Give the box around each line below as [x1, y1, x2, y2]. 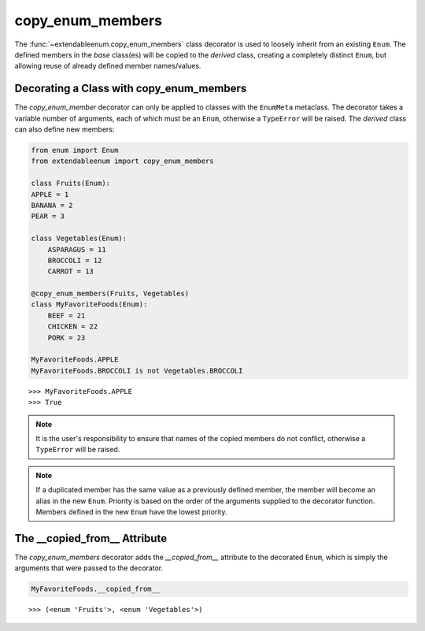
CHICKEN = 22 [47, 322, 98, 331]
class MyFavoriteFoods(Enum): [31, 300, 148, 309]
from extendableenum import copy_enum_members [31, 157, 214, 165]
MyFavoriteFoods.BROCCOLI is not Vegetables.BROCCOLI [31, 366, 243, 375]
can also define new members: [14, 124, 115, 134]
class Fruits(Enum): [31, 179, 110, 188]
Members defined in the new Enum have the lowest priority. [35, 507, 227, 516]
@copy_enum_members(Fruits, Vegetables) [31, 289, 189, 299]
